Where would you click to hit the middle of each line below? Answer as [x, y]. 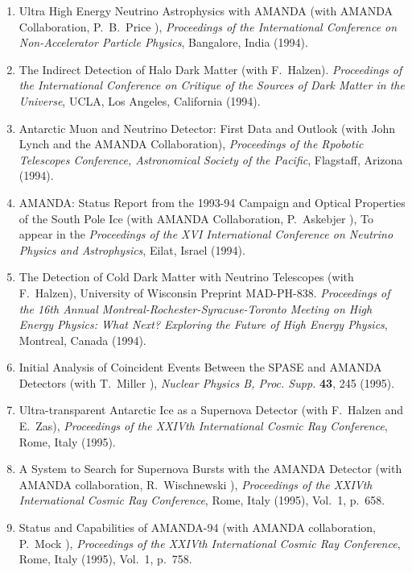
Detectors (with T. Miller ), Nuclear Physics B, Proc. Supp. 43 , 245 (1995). [207, 382]
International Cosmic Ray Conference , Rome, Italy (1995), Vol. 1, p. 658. [202, 500]
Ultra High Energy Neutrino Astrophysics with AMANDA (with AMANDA [206, 10]
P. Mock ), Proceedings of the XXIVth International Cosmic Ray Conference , [210, 543]
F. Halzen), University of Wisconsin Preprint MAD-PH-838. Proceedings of [204, 292]
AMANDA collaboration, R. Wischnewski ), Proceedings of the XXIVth [196, 484]
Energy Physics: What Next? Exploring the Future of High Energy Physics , [203, 324]
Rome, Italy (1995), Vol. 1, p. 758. [105, 559]
